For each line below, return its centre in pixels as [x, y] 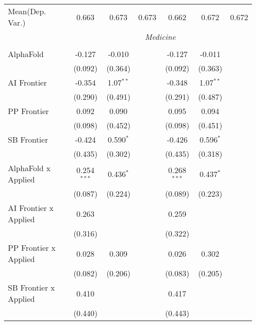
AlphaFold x [29, 168]
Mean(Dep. [27, 11]
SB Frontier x [32, 287]
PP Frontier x [32, 248]
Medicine [160, 37]
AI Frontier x [31, 208]
